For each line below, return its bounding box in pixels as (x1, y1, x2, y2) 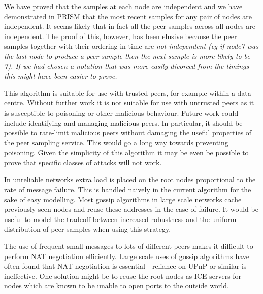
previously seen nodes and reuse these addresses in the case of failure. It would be (4, 204, 258, 214)
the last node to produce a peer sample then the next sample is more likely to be (4, 50, 250, 61)
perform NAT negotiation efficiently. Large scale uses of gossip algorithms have (4, 250, 249, 261)
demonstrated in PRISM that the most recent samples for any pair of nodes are (4, 11, 252, 21)
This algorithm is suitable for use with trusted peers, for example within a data (4, 87, 251, 98)
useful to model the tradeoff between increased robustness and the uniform (4, 213, 237, 224)
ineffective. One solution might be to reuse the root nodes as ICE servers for (4, 270, 242, 281)
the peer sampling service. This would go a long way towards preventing (4, 137, 228, 148)
